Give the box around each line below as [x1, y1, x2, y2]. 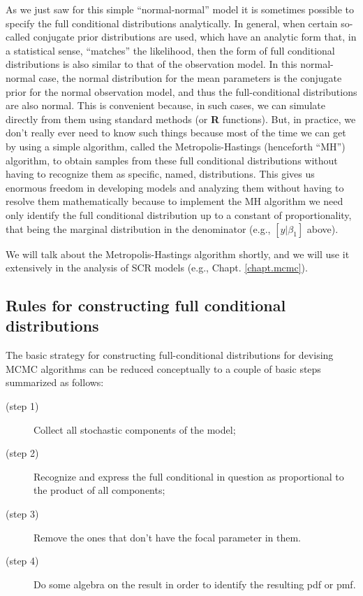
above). [306, 221, 339, 236]
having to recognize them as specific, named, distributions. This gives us [6, 166, 315, 181]
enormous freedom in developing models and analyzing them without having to [6, 180, 344, 194]
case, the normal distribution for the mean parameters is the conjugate [38, 70, 342, 85]
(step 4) [6, 553, 39, 568]
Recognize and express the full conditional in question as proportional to [34, 469, 344, 483]
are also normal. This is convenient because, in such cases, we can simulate [6, 98, 325, 113]
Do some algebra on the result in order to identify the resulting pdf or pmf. [34, 576, 356, 591]
